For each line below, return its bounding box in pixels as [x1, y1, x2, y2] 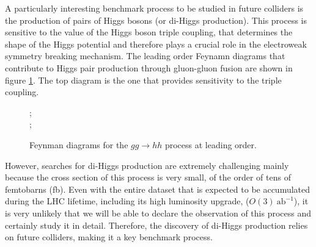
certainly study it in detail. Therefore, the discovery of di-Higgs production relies [5, 218, 308, 231]
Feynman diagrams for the [29, 138, 128, 151]
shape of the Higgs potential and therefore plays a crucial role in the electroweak [5, 37, 307, 50]
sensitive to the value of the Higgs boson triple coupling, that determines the [5, 26, 293, 38]
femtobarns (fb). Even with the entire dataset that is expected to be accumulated [5, 182, 310, 195]
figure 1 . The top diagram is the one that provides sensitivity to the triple [5, 73, 282, 86]
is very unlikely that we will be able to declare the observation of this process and [5, 206, 312, 219]
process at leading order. [164, 138, 257, 151]
